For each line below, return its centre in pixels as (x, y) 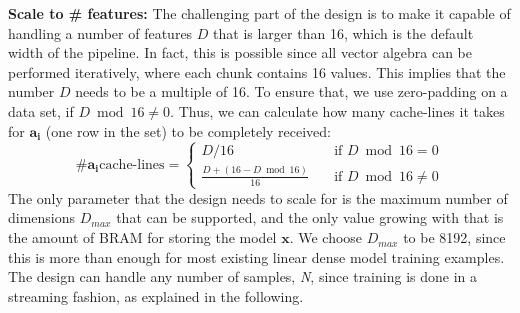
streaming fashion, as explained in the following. (156, 295)
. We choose (326, 237)
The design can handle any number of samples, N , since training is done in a (242, 276)
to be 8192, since (454, 237)
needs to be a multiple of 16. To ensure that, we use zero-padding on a (291, 91)
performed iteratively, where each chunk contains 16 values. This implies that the (257, 71)
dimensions (42, 217)
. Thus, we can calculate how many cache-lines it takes (337, 110)
